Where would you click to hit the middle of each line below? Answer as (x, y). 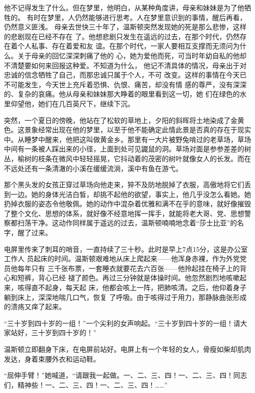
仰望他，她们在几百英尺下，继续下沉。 (72, 103)
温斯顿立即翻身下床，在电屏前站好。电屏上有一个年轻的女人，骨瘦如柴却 (121, 349)
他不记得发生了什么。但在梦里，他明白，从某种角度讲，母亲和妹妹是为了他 (124, 7)
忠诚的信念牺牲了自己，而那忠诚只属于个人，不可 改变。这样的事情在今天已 (125, 75)
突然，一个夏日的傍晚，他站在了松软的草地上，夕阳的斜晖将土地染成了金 (121, 120)
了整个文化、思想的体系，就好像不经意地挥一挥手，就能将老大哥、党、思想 (124, 213)
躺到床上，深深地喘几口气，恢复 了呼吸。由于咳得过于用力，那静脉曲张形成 (125, 297)
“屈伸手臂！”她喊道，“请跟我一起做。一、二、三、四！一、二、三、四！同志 (126, 375)
